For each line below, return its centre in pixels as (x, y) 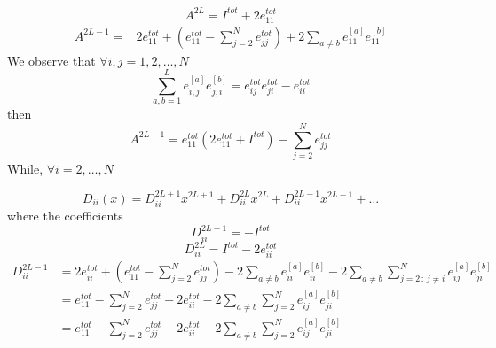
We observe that (51, 60)
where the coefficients (65, 215)
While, (25, 169)
